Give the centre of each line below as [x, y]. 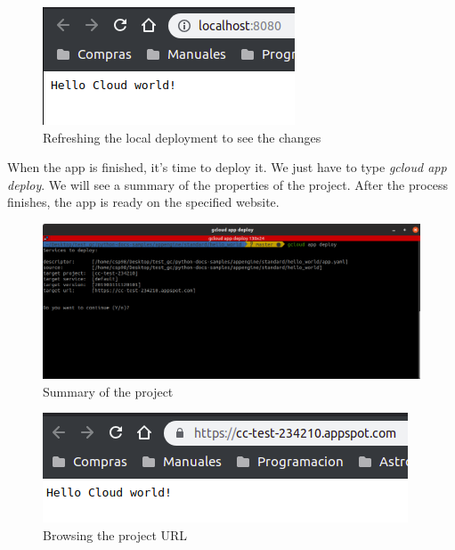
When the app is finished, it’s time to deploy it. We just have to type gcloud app [227, 167]
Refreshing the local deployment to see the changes [182, 137]
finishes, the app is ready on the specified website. [143, 202]
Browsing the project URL [115, 535]
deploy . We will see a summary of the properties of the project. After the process [228, 184]
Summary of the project [108, 391]
